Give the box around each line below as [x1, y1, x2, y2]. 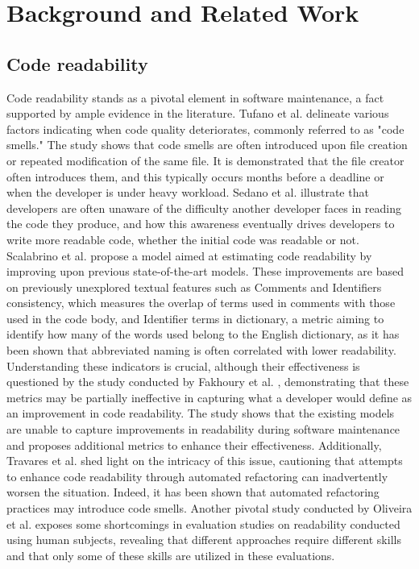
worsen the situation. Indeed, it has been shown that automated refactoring [6, 484, 380, 500]
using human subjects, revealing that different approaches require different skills [6, 531, 401, 548]
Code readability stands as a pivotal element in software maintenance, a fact [6, 89, 384, 106]
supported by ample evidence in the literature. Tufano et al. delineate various [6, 105, 389, 122]
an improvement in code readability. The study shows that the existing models [6, 405, 395, 422]
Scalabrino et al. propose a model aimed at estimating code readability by [6, 247, 372, 264]
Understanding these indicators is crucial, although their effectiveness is [6, 357, 360, 374]
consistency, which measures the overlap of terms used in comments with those [6, 294, 396, 311]
